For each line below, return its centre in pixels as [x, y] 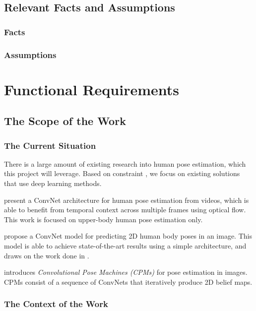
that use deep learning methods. [53, 183]
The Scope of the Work [65, 121]
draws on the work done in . [47, 255]
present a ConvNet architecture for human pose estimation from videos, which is [127, 200]
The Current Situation [50, 145]
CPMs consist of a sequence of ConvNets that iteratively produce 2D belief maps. [128, 281]
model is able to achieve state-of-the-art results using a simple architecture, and [125, 246]
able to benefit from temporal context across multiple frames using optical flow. [125, 210]
